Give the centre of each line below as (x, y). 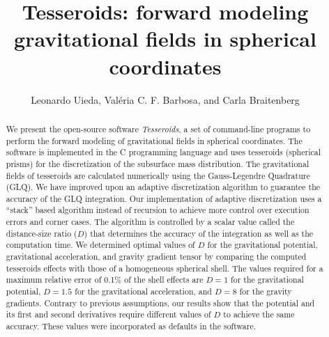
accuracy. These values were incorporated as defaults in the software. (131, 326)
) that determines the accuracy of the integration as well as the (199, 233)
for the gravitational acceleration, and (143, 291)
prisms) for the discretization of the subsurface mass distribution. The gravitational (158, 163)
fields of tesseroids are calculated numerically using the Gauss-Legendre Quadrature (158, 175)
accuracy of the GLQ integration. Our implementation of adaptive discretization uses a (164, 198)
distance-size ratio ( (41, 233)
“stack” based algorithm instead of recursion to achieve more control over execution (158, 210)
